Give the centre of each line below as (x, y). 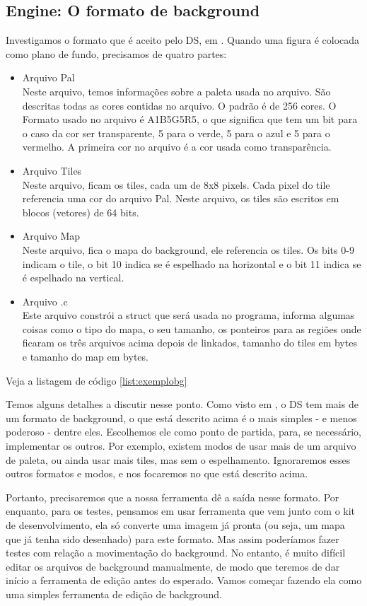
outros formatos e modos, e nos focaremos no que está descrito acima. (157, 473)
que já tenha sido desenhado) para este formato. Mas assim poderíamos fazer (173, 538)
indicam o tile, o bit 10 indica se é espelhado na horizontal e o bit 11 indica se (192, 263)
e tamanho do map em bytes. (85, 357)
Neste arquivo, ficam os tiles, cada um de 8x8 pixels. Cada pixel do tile (176, 184)
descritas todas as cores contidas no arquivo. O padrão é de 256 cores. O (179, 105)
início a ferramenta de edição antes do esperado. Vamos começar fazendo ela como (184, 580)
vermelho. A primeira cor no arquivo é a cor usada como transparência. (177, 147)
